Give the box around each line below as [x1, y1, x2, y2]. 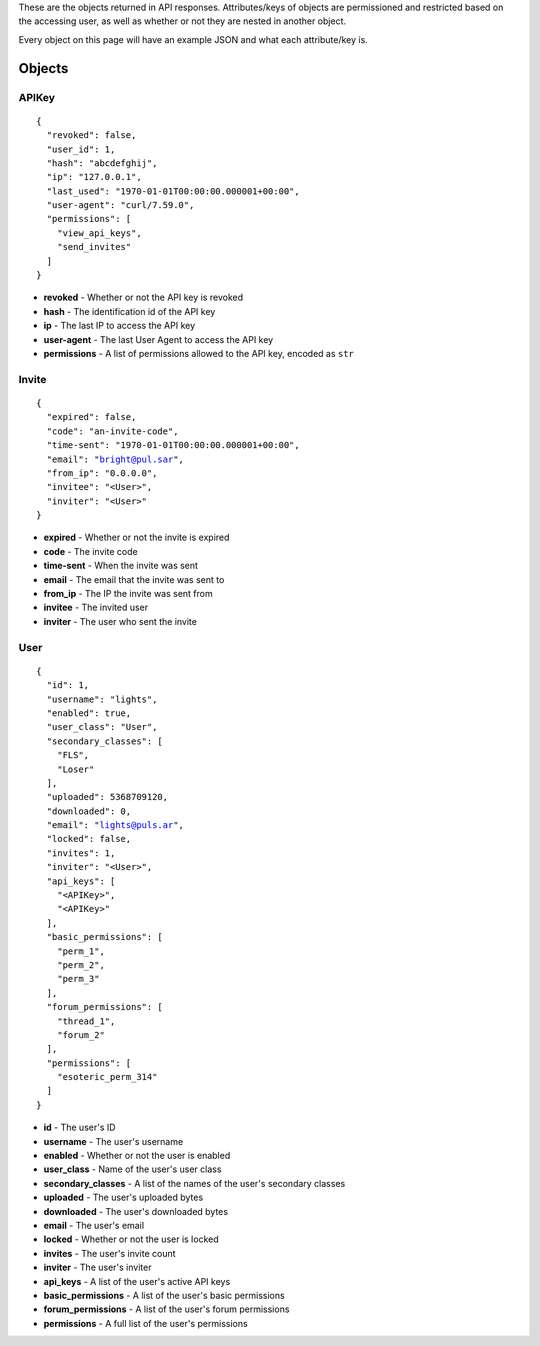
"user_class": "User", [46, 721, 158, 733]
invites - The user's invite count [43, 1247, 176, 1259]
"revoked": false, [46, 130, 137, 141]
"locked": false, [46, 833, 132, 845]
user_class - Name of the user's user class [43, 1163, 222, 1175]
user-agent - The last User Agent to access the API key [43, 333, 274, 345]
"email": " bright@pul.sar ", [46, 453, 185, 465]
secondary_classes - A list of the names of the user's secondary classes [43, 1177, 346, 1189]
